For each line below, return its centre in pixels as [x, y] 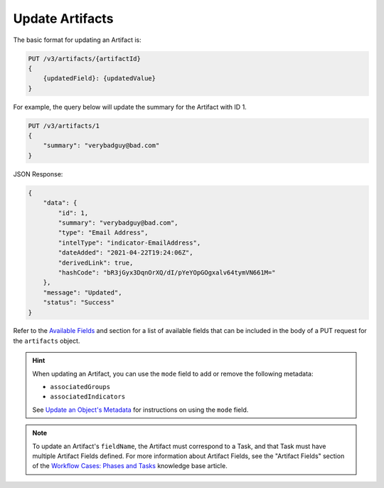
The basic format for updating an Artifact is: [77, 40]
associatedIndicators [88, 397]
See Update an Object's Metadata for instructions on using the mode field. [140, 410]
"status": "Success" [79, 303]
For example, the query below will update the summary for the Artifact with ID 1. [130, 107]
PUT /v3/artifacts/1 [64, 126]
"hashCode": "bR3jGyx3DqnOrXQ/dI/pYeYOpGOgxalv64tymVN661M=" [167, 272]
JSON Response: [38, 174]
